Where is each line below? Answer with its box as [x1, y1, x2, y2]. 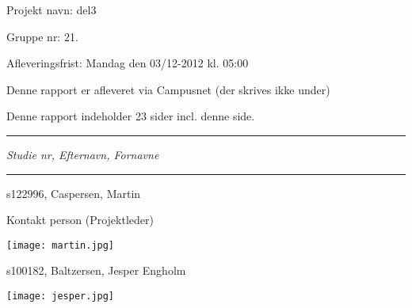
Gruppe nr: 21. [6, 28, 78, 44]
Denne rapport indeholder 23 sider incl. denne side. [6, 108, 255, 124]
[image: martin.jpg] [6, 239, 115, 251]
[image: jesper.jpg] [6, 291, 115, 302]
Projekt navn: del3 [6, 2, 97, 17]
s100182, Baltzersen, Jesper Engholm [6, 262, 186, 279]
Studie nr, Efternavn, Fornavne [6, 146, 159, 162]
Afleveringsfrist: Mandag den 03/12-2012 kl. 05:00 [6, 55, 249, 71]
